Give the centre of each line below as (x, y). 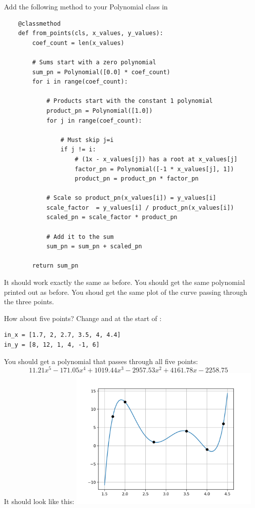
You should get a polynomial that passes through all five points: (101, 361)
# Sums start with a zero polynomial (94, 62)
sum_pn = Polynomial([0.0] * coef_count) (101, 72)
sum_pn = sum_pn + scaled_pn (94, 247)
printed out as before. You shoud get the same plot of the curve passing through (126, 292)
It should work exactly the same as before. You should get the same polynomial (125, 282)
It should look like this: (39, 501)
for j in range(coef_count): (94, 120)
